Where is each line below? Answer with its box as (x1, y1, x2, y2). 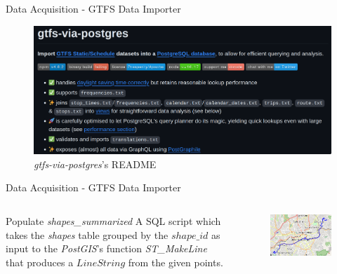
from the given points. (128, 254, 223, 269)
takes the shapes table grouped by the (6, 227, 168, 242)
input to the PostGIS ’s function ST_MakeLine (6, 241, 207, 256)
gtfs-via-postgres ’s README (34, 156, 157, 171)
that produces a (6, 254, 74, 269)
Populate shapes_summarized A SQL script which (6, 213, 221, 228)
